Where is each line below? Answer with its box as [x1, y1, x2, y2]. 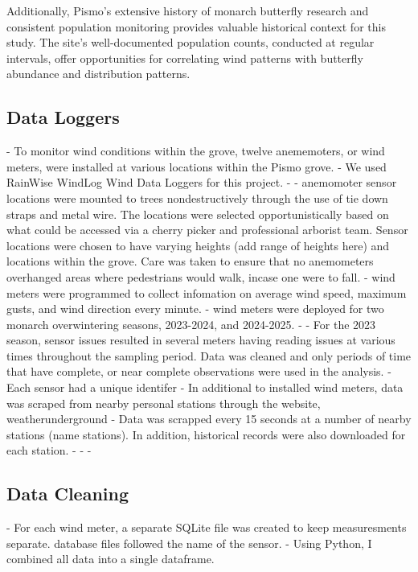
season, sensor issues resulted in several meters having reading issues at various [6, 331, 395, 348]
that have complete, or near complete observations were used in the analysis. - [6, 363, 391, 380]
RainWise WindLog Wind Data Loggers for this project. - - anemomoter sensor [6, 174, 397, 191]
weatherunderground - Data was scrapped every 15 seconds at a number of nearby [6, 410, 412, 427]
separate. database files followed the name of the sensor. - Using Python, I [6, 534, 372, 551]
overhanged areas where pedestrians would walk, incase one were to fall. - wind [6, 268, 395, 285]
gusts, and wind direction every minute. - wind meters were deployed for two [6, 300, 384, 317]
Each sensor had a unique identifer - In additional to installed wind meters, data [6, 379, 404, 396]
